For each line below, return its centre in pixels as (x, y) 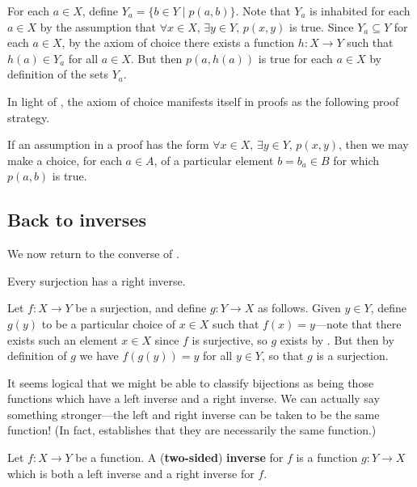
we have (99, 356)
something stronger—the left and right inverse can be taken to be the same (194, 414)
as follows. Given (299, 308)
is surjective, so (230, 339)
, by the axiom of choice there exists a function (178, 42)
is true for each (295, 58)
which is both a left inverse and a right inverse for (131, 473)
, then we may (373, 144)
